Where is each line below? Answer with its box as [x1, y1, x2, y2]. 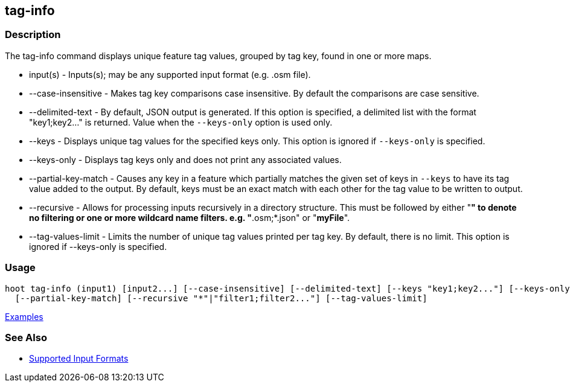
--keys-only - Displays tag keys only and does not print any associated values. [29, 154, 342, 165]
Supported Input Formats [29, 353, 129, 364]
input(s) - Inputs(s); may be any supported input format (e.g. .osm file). [29, 69, 311, 80]
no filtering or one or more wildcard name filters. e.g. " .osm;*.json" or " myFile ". [29, 212, 350, 223]
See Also [5, 331, 47, 344]
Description [5, 28, 61, 41]
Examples [5, 311, 43, 322]
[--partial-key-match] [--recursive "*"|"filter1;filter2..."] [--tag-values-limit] [14, 293, 427, 303]
